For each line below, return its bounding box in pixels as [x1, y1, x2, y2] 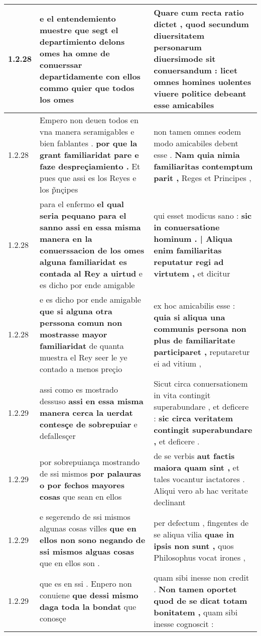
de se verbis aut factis [154, 450, 235, 462]
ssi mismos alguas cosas [40, 546, 135, 557]
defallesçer [40, 429, 76, 441]
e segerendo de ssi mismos [40, 511, 130, 522]
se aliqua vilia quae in [154, 528, 234, 540]
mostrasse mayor [40, 328, 107, 340]
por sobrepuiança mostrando [40, 456, 140, 468]
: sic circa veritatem [154, 412, 233, 424]
